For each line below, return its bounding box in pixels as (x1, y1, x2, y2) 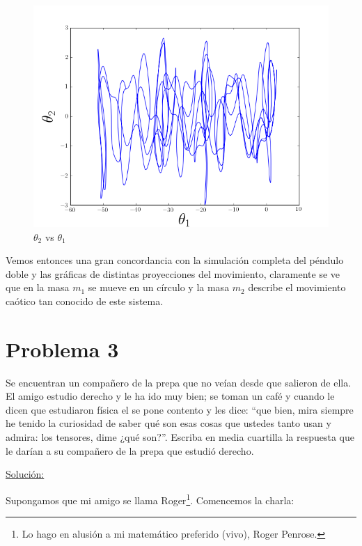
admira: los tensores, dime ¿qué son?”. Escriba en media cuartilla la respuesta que (6, 430, 355, 444)
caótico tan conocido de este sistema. (6, 293, 164, 308)
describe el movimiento (248, 280, 346, 295)
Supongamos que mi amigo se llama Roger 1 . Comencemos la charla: (6, 490, 294, 507)
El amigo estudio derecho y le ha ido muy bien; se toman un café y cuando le (6, 389, 335, 403)
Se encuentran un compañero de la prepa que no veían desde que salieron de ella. (6, 375, 352, 389)
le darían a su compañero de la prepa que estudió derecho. (6, 443, 254, 458)
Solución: (6, 467, 45, 481)
